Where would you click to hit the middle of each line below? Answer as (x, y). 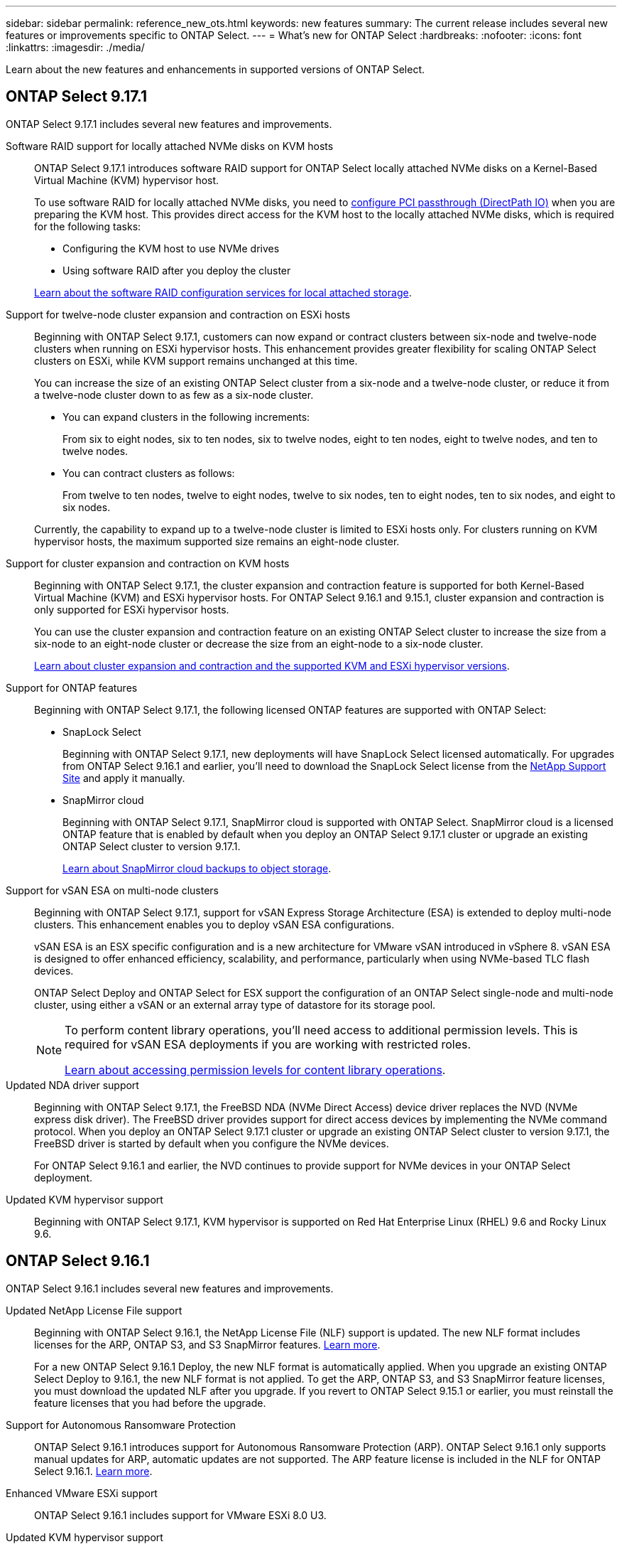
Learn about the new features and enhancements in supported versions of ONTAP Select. (215, 69)
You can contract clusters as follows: (149, 473)
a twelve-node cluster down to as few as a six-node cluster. (174, 395)
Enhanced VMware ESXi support (82, 1493)
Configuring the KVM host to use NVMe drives (171, 248)
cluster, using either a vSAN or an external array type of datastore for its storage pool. (235, 1004)
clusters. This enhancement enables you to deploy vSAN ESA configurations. (214, 924)
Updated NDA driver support (72, 1085)
